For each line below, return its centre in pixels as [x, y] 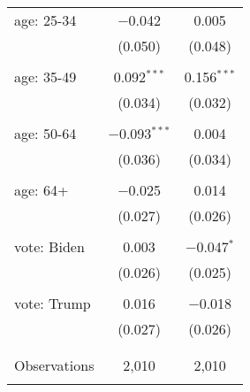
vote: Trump [53, 303]
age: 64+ [42, 190]
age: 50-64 [45, 133]
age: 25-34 [45, 20]
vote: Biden [49, 246]
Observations [54, 365]
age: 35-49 [45, 77]
